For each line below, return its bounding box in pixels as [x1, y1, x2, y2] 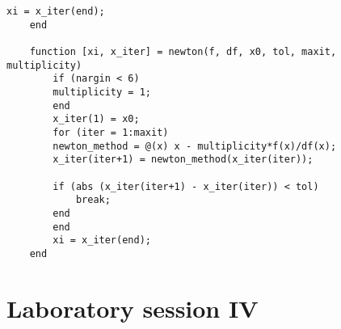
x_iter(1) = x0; [53, 113, 140, 125]
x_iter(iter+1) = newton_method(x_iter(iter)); [53, 154, 314, 166]
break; [75, 194, 111, 206]
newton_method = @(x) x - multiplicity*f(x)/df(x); [53, 140, 337, 152]
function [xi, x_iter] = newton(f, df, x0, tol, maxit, [29, 45, 337, 57]
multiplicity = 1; [53, 86, 151, 98]
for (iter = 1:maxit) [53, 126, 169, 138]
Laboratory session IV [6, 291, 259, 324]
